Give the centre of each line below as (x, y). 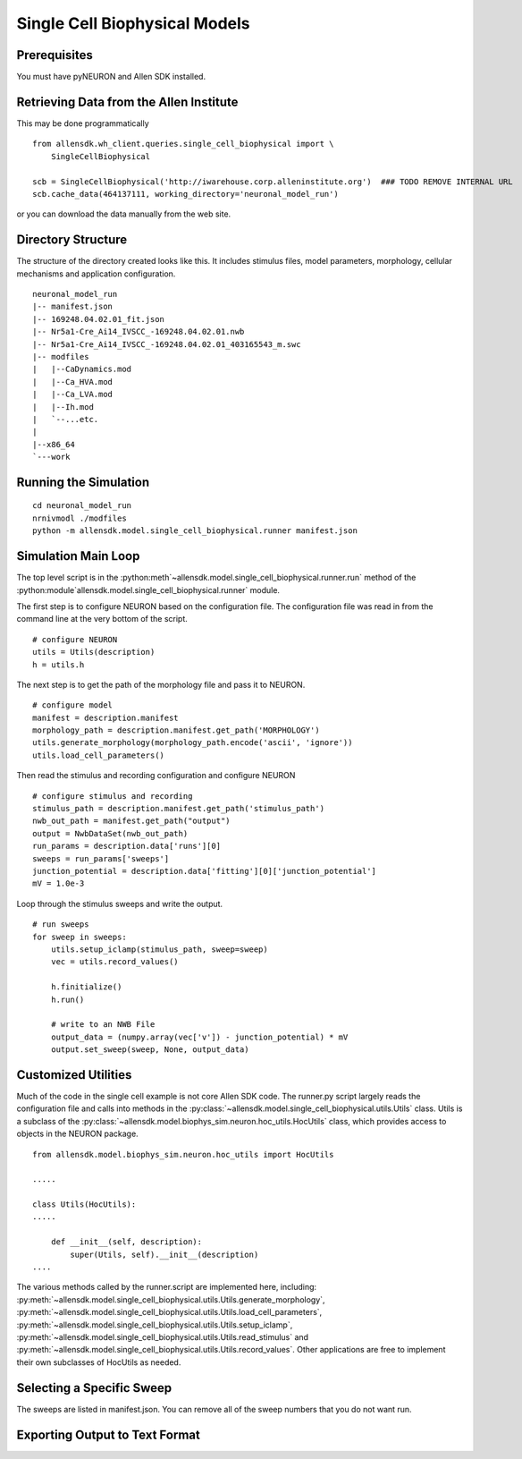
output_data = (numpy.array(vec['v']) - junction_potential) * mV (199, 1037)
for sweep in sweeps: (80, 937)
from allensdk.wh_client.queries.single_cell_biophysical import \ (183, 144)
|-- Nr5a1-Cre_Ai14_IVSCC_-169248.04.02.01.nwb (139, 332)
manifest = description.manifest (105, 717)
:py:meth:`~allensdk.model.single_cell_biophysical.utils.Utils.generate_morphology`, (171, 1299)
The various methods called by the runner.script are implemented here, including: (167, 1287)
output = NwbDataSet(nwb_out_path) (110, 833)
